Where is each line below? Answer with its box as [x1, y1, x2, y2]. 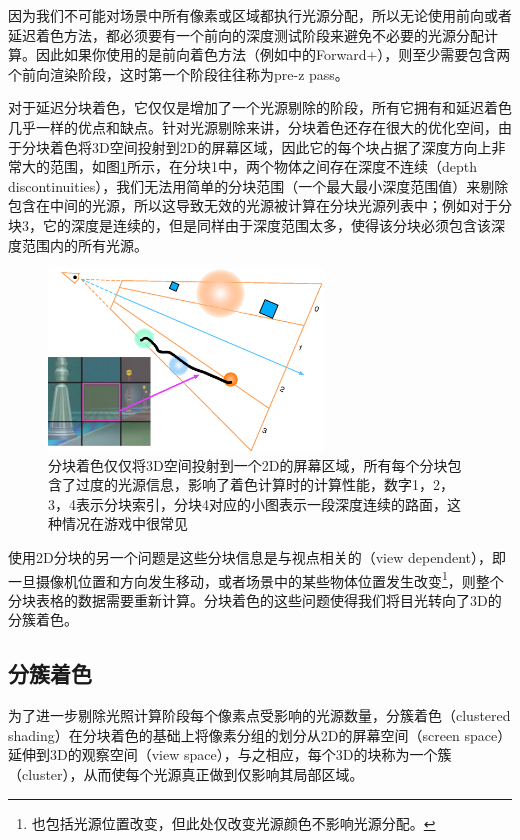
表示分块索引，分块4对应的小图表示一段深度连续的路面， [75, 493, 447, 514]
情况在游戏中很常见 [61, 513, 188, 534]
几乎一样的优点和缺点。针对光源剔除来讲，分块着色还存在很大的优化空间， [8, 116, 498, 137]
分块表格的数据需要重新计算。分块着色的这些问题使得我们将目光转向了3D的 [8, 589, 502, 610]
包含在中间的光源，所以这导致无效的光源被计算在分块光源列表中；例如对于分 [8, 195, 512, 216]
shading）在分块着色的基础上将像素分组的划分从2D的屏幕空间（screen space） [8, 724, 512, 745]
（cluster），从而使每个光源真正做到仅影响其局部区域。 [8, 764, 364, 785]
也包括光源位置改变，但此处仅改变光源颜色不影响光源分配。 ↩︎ [31, 812, 436, 833]
